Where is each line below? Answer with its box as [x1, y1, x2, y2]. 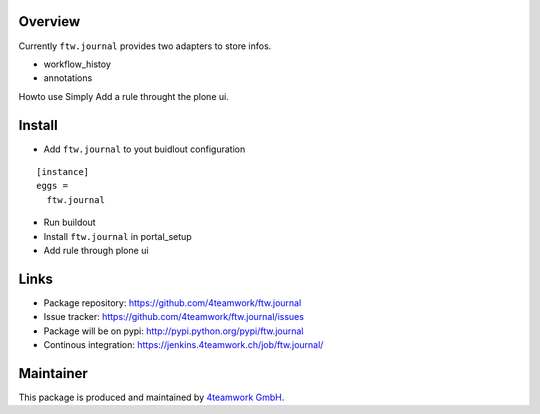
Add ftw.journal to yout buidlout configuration [43, 143, 246, 155]
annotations [43, 72, 93, 84]
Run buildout [43, 216, 96, 229]
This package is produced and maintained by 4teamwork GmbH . [18, 391, 285, 403]
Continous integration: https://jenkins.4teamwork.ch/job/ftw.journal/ [43, 339, 324, 351]
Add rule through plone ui [43, 244, 149, 256]
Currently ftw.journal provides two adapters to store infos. [18, 40, 272, 52]
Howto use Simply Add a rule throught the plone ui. [18, 90, 229, 102]
